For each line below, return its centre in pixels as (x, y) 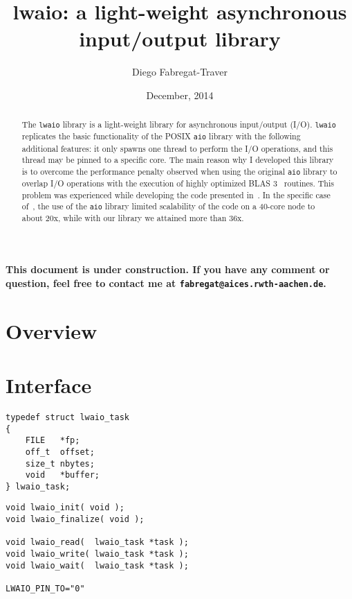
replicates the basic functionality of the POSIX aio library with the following (161, 136)
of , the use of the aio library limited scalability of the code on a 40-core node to (168, 206)
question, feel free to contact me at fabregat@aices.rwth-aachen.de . (166, 283)
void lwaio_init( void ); (65, 508)
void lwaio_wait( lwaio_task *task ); (97, 565)
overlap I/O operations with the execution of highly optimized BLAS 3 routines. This (178, 183)
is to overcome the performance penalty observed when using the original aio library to (179, 171)
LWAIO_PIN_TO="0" (45, 589)
